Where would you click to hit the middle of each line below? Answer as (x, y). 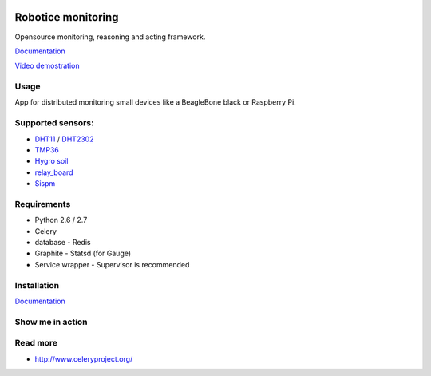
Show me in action (51, 322)
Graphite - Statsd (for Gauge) (83, 253)
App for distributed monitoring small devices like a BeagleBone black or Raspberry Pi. (156, 102)
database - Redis (63, 243)
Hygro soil (51, 161)
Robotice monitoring (67, 17)
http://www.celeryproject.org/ (84, 358)
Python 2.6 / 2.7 (61, 220)
